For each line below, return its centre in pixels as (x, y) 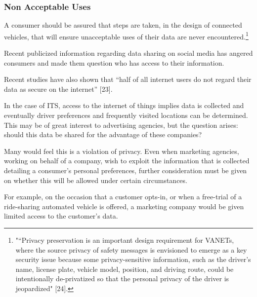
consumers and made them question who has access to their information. (114, 62)
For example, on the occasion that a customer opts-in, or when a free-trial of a (123, 197)
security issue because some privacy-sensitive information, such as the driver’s (133, 259)
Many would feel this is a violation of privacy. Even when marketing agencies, (122, 151)
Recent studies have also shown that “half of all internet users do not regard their (128, 79)
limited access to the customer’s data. (61, 216)
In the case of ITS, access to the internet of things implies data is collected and (124, 105)
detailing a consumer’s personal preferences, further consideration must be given (126, 170)
